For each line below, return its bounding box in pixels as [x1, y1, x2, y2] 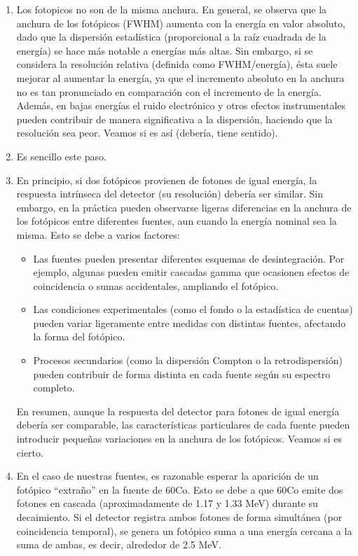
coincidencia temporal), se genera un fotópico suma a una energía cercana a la [16, 523, 352, 538]
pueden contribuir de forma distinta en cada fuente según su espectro [33, 366, 331, 381]
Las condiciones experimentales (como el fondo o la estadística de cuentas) [33, 302, 353, 317]
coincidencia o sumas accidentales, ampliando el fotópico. [33, 278, 279, 293]
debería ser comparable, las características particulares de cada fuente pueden [16, 417, 350, 432]
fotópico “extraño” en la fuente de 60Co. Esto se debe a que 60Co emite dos [16, 482, 343, 496]
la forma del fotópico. [33, 329, 125, 344]
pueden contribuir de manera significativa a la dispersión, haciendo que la [16, 111, 333, 126]
